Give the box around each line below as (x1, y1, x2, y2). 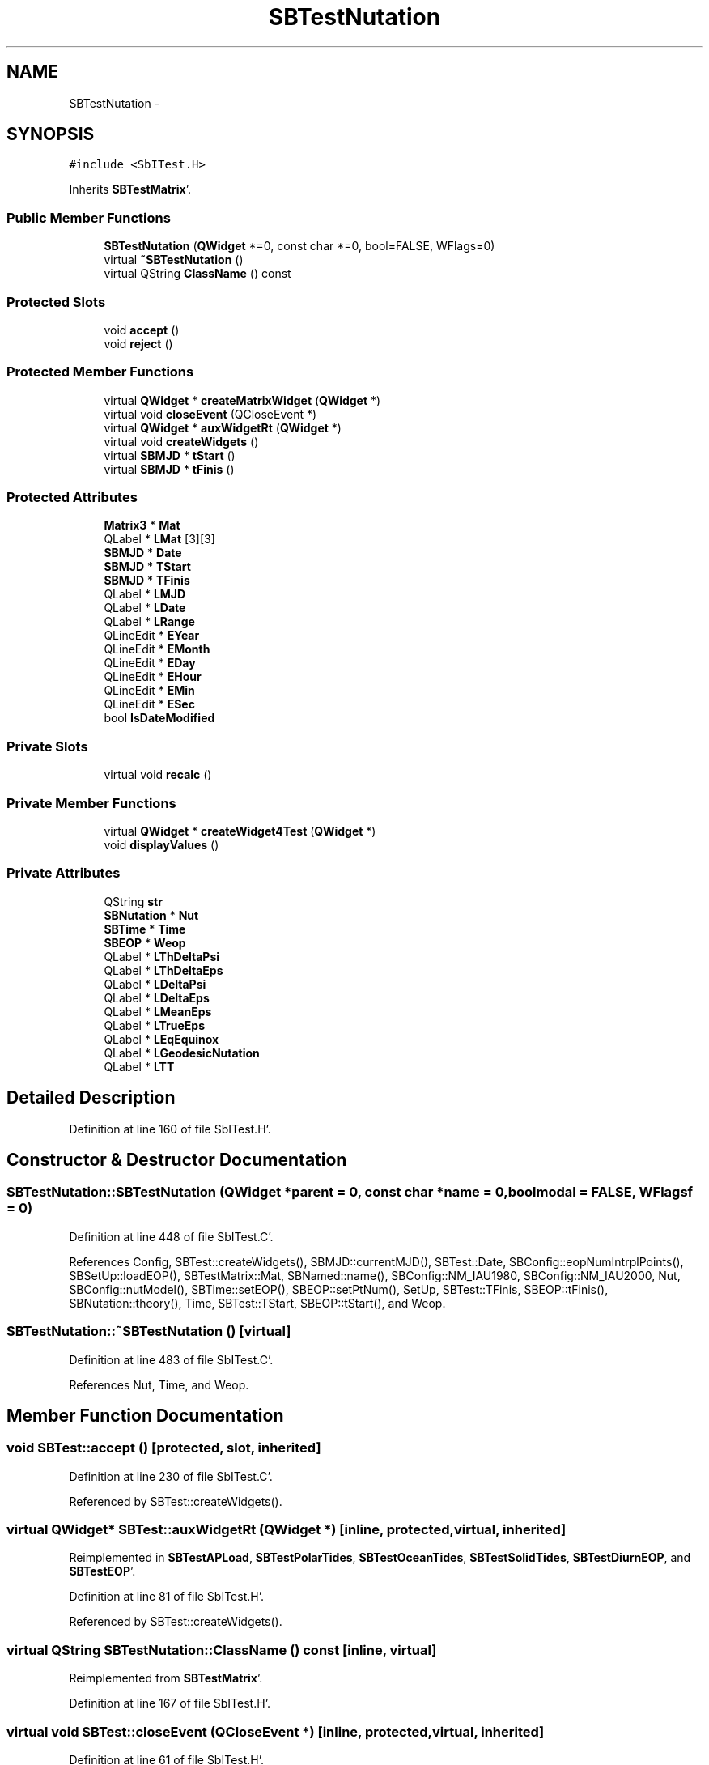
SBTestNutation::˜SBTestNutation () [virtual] (6, 1323, 291, 1340)
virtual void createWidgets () (104, 434, 259, 449)
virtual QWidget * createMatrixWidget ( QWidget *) (104, 393, 381, 407)
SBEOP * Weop (104, 935, 186, 950)
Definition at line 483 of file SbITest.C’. (69, 1352, 274, 1367)
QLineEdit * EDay (104, 656, 196, 670)
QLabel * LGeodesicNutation (104, 1045, 260, 1060)
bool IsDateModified (104, 711, 215, 725)
